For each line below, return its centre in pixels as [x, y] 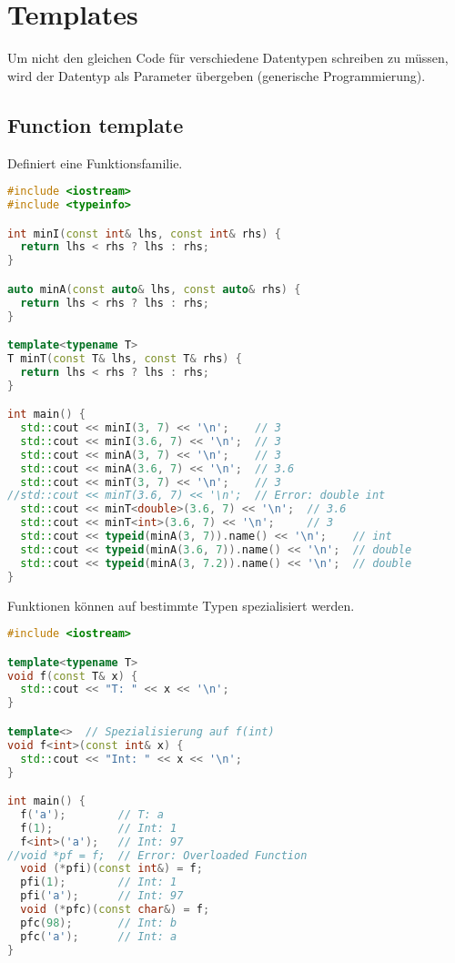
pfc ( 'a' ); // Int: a [99, 936]
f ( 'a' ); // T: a [92, 814]
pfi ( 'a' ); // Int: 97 [102, 896]
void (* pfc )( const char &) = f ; [115, 910]
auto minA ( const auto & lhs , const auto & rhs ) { [154, 289]
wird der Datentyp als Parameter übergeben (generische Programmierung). [217, 75]
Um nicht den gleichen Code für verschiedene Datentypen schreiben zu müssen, [228, 58]
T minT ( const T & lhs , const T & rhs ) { [125, 358]
